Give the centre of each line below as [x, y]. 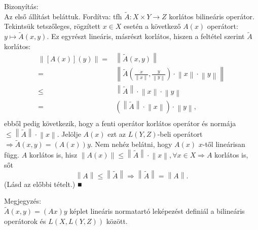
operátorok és [25, 221]
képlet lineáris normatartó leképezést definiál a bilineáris [157, 211]
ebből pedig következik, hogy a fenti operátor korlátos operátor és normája [120, 123]
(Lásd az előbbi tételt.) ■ [43, 184]
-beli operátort [180, 133]
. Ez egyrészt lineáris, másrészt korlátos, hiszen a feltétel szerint [146, 36]
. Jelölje [69, 133]
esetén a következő [152, 26]
